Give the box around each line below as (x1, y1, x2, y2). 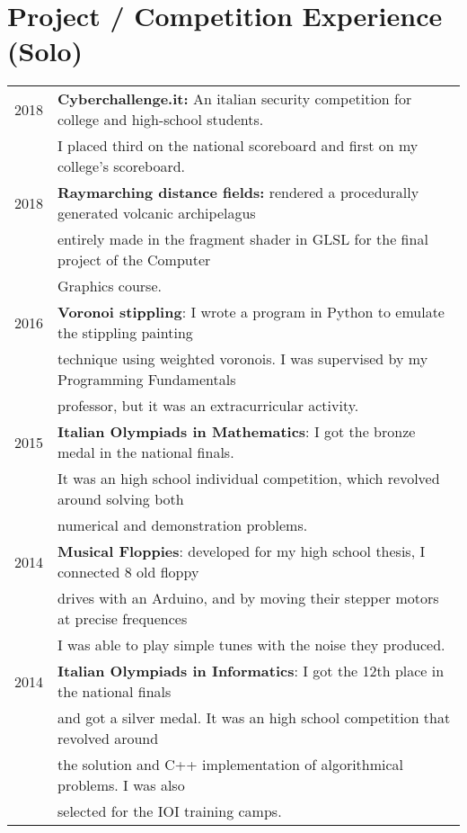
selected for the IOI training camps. (57, 801, 282, 822)
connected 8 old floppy (57, 561, 199, 583)
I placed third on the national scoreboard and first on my (57, 135, 419, 157)
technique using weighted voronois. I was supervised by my (57, 348, 428, 370)
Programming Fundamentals (57, 369, 236, 390)
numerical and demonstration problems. (57, 515, 308, 536)
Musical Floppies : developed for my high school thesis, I (57, 541, 426, 562)
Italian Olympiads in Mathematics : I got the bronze (57, 421, 416, 443)
